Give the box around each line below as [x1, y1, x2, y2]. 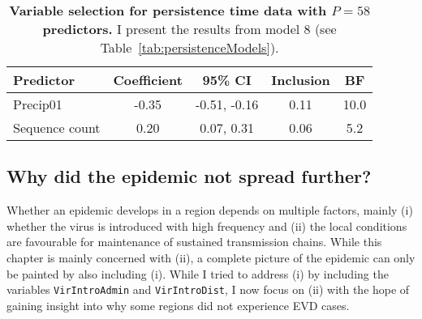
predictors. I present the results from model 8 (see [42, 19, 337, 38]
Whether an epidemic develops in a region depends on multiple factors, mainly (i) [6, 202, 413, 219]
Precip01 [13, 95, 62, 113]
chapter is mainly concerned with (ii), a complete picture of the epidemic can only [6, 249, 416, 266]
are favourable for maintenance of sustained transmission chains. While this [6, 233, 382, 250]
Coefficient [113, 70, 183, 89]
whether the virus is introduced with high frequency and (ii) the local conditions [6, 217, 407, 234]
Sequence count [13, 118, 101, 137]
